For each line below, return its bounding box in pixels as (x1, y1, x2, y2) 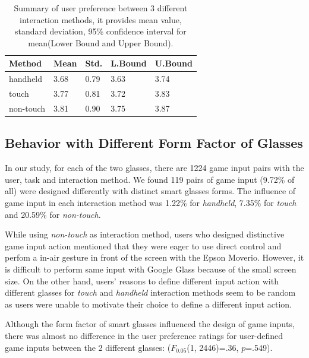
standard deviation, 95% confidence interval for (15, 25, 187, 37)
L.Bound (111, 57, 147, 69)
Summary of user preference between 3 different (14, 2, 188, 14)
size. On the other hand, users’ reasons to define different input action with (5, 274, 279, 287)
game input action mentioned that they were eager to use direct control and (5, 239, 282, 252)
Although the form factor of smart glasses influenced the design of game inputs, (5, 318, 295, 330)
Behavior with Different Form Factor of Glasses (5, 134, 303, 152)
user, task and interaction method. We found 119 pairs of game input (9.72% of (5, 173, 295, 185)
